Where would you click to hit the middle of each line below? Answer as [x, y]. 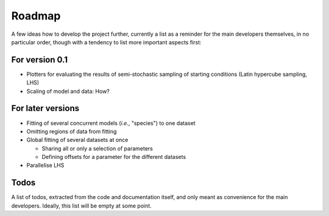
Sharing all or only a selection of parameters [97, 148]
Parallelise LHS [45, 165]
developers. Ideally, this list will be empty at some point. [81, 206]
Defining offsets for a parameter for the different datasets [114, 157]
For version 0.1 [40, 60]
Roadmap [36, 16]
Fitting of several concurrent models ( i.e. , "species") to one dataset [111, 123]
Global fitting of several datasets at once [77, 140]
